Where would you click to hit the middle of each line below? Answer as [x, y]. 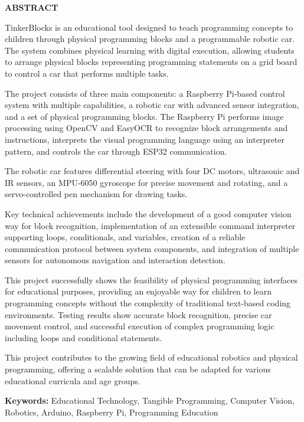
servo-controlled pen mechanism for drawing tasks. [96, 194]
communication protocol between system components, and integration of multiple [152, 248]
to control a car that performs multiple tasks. [87, 73]
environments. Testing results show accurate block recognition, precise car [138, 314]
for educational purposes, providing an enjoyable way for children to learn [138, 291]
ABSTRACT [32, 7]
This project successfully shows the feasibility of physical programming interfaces [151, 279]
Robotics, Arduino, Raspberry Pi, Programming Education [112, 412]
